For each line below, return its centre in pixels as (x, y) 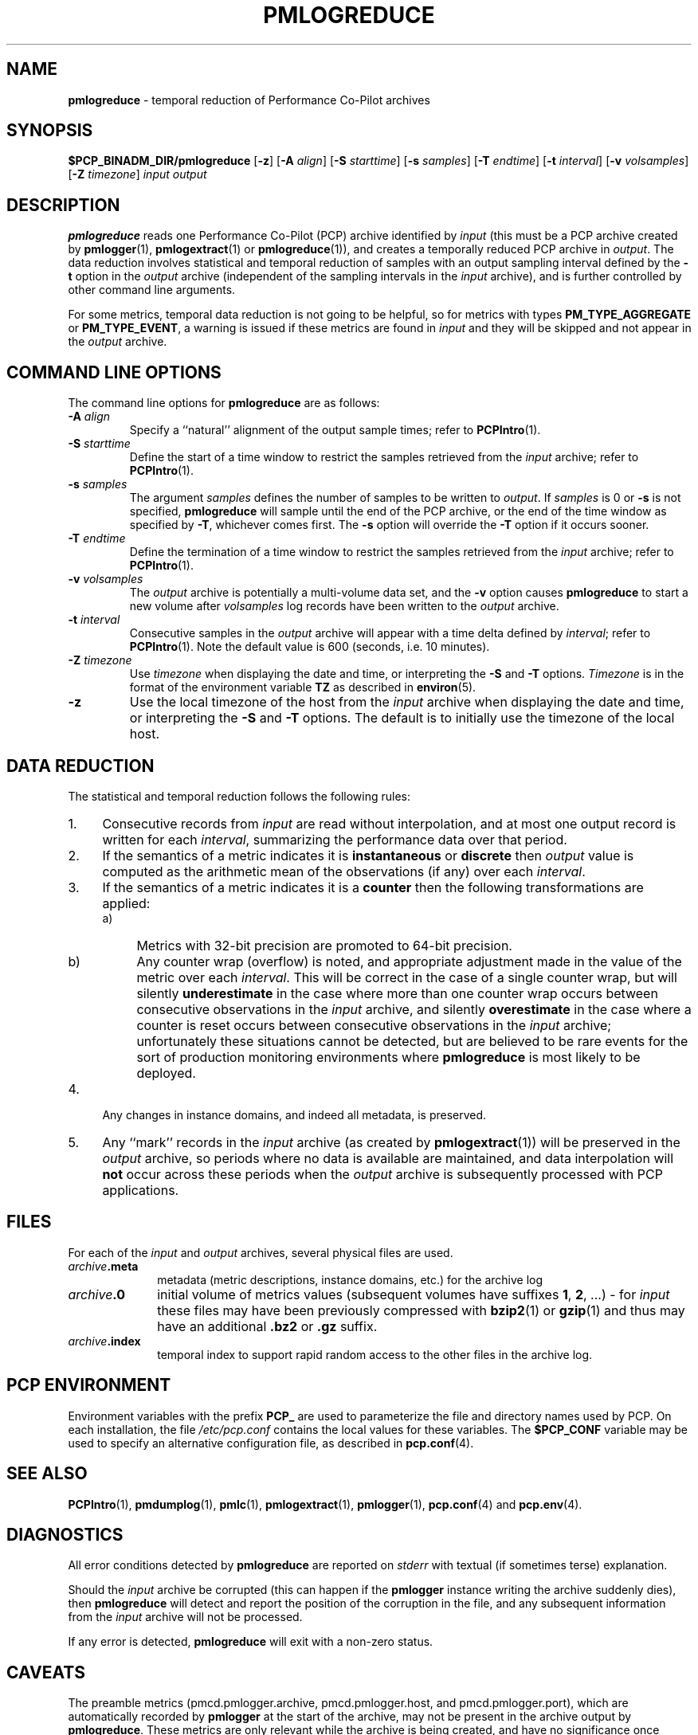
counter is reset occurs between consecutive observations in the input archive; (374, 1025)
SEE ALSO (47, 1474)
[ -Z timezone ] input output (137, 174)
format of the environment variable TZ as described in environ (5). (303, 687)
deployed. (166, 1073)
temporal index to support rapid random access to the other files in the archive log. (375, 1354)
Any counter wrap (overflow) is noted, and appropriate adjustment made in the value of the (409, 961)
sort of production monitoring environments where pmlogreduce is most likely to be (388, 1057)
